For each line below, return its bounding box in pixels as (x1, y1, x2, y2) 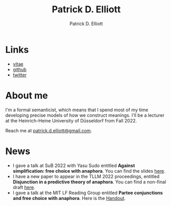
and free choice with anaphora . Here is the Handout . (12, 195, 126, 201)
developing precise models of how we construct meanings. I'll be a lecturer (5, 112, 165, 118)
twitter (12, 72, 27, 78)
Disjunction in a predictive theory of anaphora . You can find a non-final (12, 178, 166, 185)
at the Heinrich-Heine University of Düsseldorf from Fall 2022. (5, 117, 137, 123)
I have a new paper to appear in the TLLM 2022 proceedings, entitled (12, 173, 160, 179)
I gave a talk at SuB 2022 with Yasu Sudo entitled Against (12, 162, 135, 169)
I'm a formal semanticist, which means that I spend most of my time (5, 107, 148, 113)
